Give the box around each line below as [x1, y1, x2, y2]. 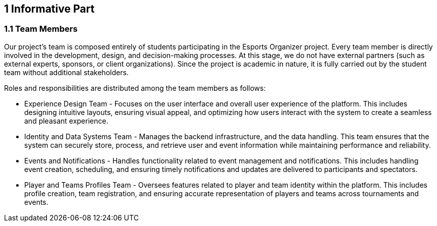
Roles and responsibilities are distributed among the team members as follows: [4, 83, 266, 92]
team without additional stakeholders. [4, 68, 129, 77]
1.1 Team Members [4, 24, 78, 34]
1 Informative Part [4, 3, 95, 15]
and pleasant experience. [24, 116, 108, 125]
